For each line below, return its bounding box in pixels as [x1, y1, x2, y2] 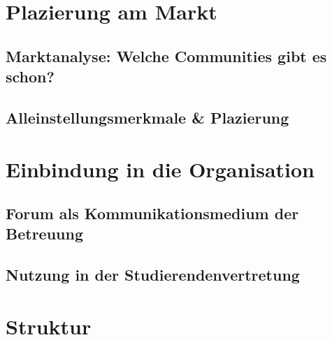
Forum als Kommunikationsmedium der [6, 202, 299, 224]
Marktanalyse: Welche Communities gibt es [6, 45, 327, 66]
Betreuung [6, 223, 83, 244]
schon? [6, 66, 55, 87]
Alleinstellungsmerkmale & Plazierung [6, 106, 289, 128]
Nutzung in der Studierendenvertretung [6, 264, 300, 286]
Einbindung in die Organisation [6, 154, 315, 183]
